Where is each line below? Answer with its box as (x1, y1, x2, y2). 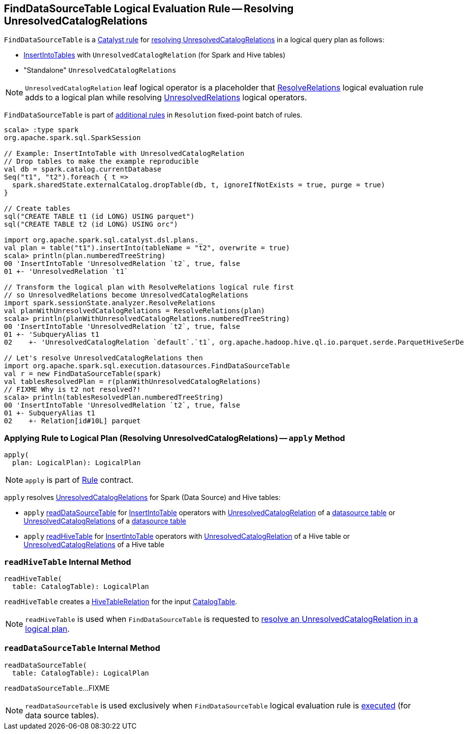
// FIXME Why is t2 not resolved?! (4, 385, 141, 394)
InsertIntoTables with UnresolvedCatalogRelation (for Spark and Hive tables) (24, 51, 286, 59)
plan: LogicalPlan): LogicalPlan (12, 459, 141, 467)
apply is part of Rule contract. (25, 475, 134, 485)
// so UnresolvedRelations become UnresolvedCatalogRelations (4, 291, 249, 299)
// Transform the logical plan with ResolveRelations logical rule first (4, 283, 294, 292)
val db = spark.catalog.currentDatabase (4, 165, 162, 174)
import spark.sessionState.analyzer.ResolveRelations (4, 299, 215, 307)
